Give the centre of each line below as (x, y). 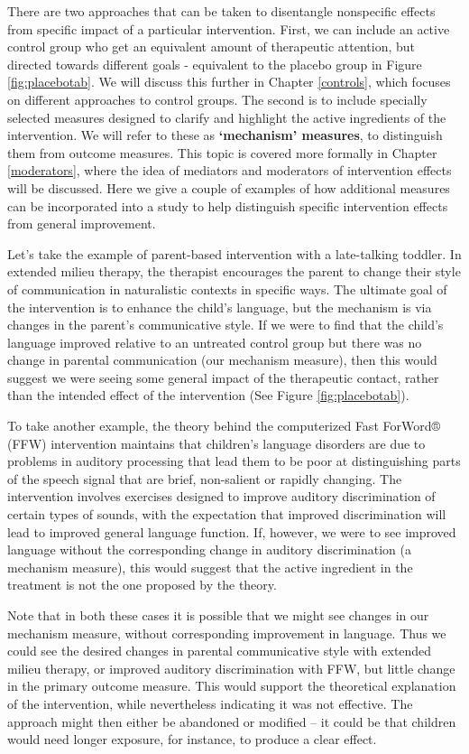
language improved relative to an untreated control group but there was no (215, 342)
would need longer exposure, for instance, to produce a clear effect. (192, 739)
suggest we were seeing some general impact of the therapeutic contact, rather (223, 377)
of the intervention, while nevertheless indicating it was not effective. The (210, 703)
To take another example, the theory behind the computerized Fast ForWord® (224, 426)
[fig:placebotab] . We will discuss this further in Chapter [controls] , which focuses (229, 82)
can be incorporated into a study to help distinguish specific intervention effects (228, 205)
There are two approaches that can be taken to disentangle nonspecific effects (221, 11)
